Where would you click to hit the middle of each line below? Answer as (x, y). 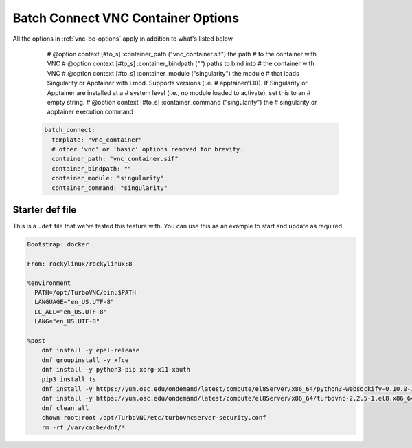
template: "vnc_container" (97, 140)
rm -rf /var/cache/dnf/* (83, 427)
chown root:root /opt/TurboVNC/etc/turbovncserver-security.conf (154, 418)
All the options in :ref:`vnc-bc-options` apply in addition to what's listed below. (124, 39)
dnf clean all (65, 408)
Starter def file (45, 210)
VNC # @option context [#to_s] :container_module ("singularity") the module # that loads (173, 73)
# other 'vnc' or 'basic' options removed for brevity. (148, 149)
